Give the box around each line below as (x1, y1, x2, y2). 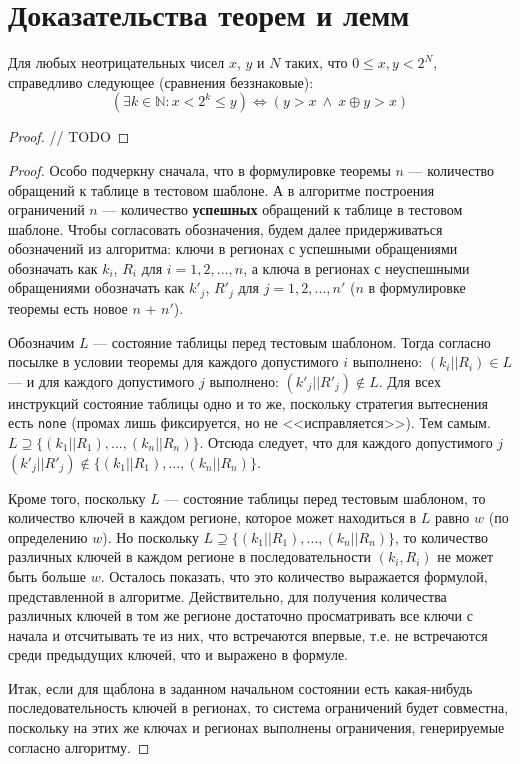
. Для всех (378, 370, 441, 391)
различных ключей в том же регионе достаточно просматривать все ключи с (8, 605, 473, 626)
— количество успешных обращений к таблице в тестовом (102, 199, 463, 220)
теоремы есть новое (8, 297, 128, 318)
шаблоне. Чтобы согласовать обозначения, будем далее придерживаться (8, 218, 443, 239)
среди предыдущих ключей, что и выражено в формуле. (8, 644, 348, 665)
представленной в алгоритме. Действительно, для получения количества (8, 585, 447, 606)
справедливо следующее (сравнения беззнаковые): (8, 71, 314, 92)
